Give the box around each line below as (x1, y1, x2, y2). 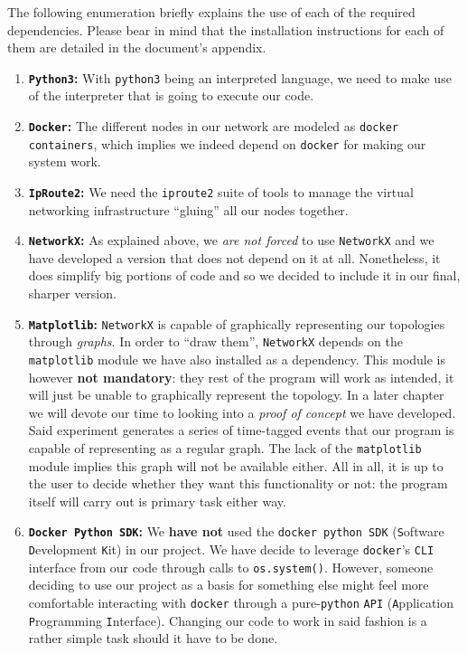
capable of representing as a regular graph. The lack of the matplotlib (28, 438, 422, 457)
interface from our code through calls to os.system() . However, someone (28, 557, 434, 576)
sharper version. (28, 284, 117, 303)
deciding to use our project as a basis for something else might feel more (28, 575, 429, 594)
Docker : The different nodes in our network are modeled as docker (28, 117, 398, 136)
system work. (28, 152, 101, 171)
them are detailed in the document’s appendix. (7, 38, 266, 57)
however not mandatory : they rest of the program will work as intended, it (28, 367, 454, 386)
